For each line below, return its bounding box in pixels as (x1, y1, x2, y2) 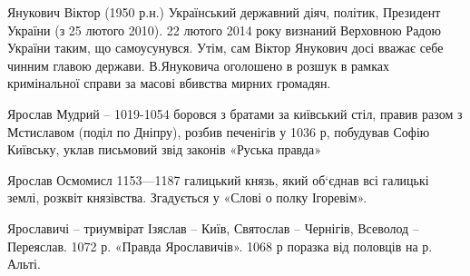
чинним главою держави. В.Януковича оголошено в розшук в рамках (7, 55, 389, 74)
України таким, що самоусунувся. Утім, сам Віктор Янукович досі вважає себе (7, 38, 444, 57)
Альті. (7, 254, 41, 273)
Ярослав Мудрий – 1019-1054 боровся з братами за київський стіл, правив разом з (7, 103, 463, 123)
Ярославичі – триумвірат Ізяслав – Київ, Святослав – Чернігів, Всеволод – (7, 218, 419, 237)
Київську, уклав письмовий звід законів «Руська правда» (7, 140, 322, 159)
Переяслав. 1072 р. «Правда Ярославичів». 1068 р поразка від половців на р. (7, 236, 433, 255)
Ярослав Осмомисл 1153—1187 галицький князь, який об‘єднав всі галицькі (7, 170, 429, 189)
